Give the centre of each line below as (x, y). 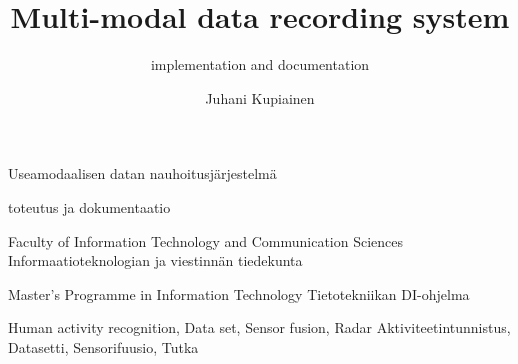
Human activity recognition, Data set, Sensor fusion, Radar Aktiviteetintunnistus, (259, 327)
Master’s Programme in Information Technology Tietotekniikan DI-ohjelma (239, 293)
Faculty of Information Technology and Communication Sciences (206, 240)
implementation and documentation (260, 64)
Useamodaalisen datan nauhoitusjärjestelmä (142, 173)
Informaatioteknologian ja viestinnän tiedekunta (155, 260)
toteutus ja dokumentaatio (89, 206)
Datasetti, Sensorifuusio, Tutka (103, 346)
